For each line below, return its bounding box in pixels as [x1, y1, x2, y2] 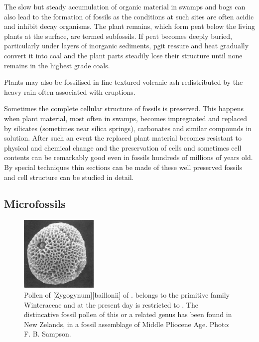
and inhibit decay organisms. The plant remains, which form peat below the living [4, 21, 255, 31]
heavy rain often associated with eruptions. [4, 86, 135, 97]
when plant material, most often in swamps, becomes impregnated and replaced [4, 113, 248, 123]
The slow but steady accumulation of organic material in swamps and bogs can [4, 1, 246, 11]
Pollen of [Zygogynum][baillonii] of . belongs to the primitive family [24, 289, 230, 300]
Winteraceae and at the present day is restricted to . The [24, 299, 198, 310]
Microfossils [4, 196, 66, 211]
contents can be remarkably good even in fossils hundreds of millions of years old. [4, 152, 253, 163]
